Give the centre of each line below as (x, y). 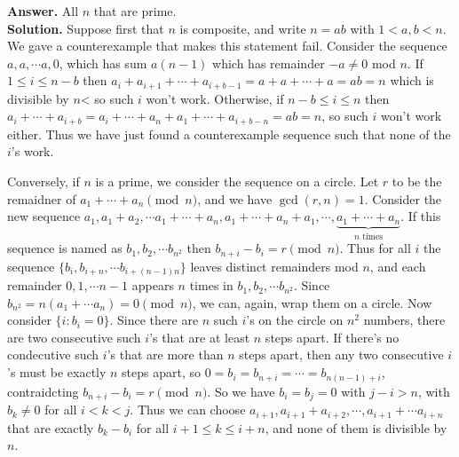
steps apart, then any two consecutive (341, 355)
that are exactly (51, 427)
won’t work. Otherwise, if (215, 98)
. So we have (241, 391)
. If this (421, 216)
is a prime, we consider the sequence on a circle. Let (237, 181)
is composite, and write (243, 28)
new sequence (44, 216)
